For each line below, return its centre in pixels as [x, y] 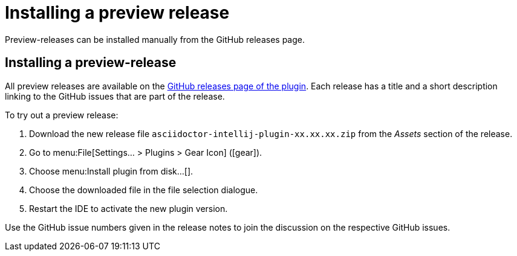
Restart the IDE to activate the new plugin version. [128, 208]
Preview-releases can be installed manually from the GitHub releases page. [155, 39]
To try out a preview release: [62, 115]
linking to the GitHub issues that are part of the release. [115, 96]
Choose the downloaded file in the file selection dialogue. [144, 190]
